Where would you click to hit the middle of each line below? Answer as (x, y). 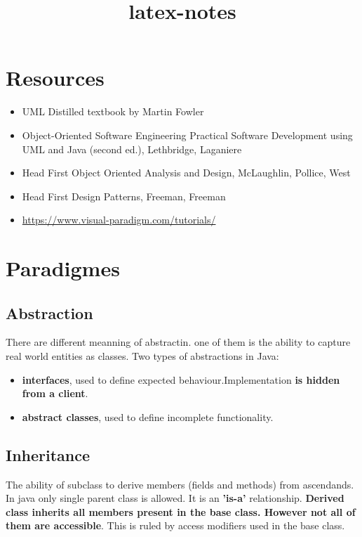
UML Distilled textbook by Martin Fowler (113, 111)
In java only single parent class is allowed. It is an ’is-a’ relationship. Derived (175, 498)
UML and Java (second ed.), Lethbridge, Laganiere (132, 149)
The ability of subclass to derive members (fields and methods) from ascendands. (180, 484)
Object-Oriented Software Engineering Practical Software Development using (187, 135)
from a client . (55, 393)
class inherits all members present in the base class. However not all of (181, 511)
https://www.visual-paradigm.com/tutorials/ (119, 220)
